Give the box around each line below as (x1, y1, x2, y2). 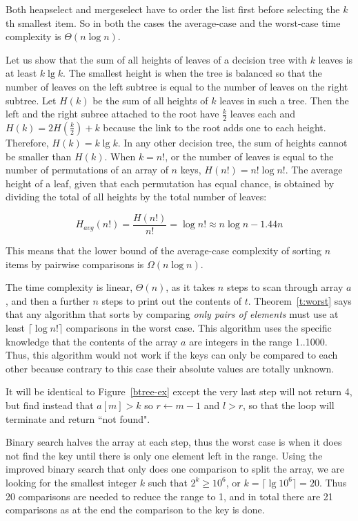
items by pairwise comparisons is (6, 256, 144, 271)
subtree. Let (6, 93, 57, 107)
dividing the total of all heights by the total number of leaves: (6, 189, 267, 204)
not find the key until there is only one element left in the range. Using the (6, 448, 323, 462)
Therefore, (6, 135, 49, 149)
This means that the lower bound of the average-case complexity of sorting (6, 243, 322, 258)
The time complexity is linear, (6, 280, 133, 294)
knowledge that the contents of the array (6, 334, 178, 348)
